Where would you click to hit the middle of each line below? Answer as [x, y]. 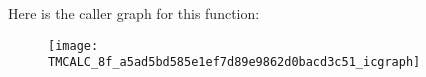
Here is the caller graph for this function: [134, 13]
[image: [73, 45]
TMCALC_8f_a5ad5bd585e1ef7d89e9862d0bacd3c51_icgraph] [234, 62]
